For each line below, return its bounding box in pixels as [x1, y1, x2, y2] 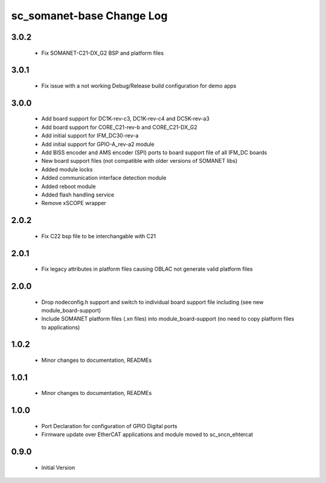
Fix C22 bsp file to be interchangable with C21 [41, 232, 156, 239]
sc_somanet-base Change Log [11, 9, 168, 22]
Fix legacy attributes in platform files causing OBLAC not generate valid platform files [41, 265, 253, 273]
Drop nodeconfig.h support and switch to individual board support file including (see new [41, 298, 264, 306]
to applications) [41, 323, 80, 331]
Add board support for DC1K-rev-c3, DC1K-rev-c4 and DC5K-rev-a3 [41, 115, 210, 122]
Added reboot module [41, 183, 96, 190]
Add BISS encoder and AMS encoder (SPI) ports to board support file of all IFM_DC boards [41, 148, 267, 156]
